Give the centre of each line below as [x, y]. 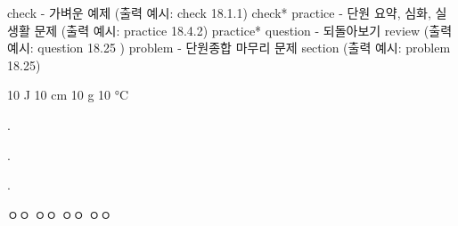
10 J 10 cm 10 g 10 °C [68, 95]
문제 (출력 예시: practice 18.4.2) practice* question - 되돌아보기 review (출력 [243, 30]
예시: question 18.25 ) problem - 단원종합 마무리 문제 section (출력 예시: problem [229, 48]
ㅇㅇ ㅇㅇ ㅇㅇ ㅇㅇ [60, 214]
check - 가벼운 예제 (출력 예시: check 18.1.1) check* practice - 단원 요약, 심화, [219, 12]
